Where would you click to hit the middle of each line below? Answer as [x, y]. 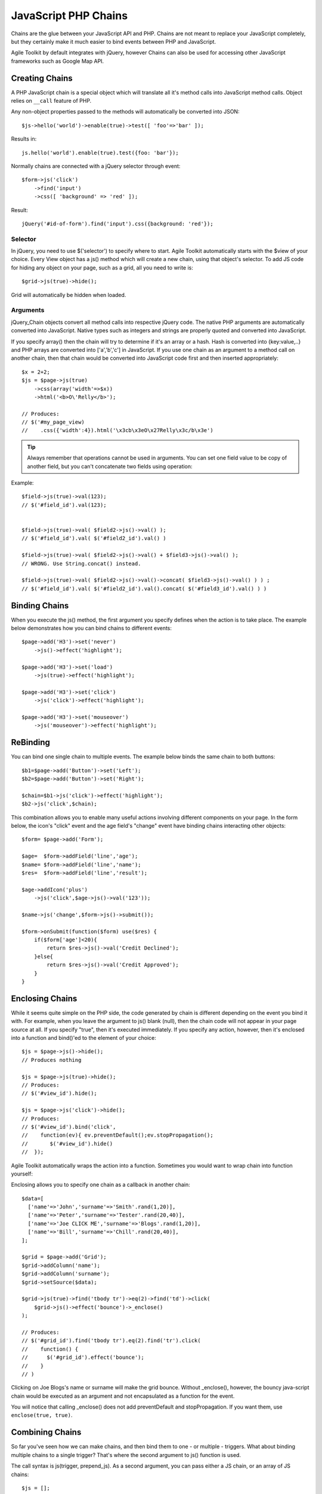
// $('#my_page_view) [53, 422]
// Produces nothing [52, 1060]
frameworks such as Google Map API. [58, 61]
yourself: [22, 1174]
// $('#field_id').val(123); [64, 505]
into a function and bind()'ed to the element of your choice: [83, 1038]
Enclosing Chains [44, 998]
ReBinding [30, 743]
